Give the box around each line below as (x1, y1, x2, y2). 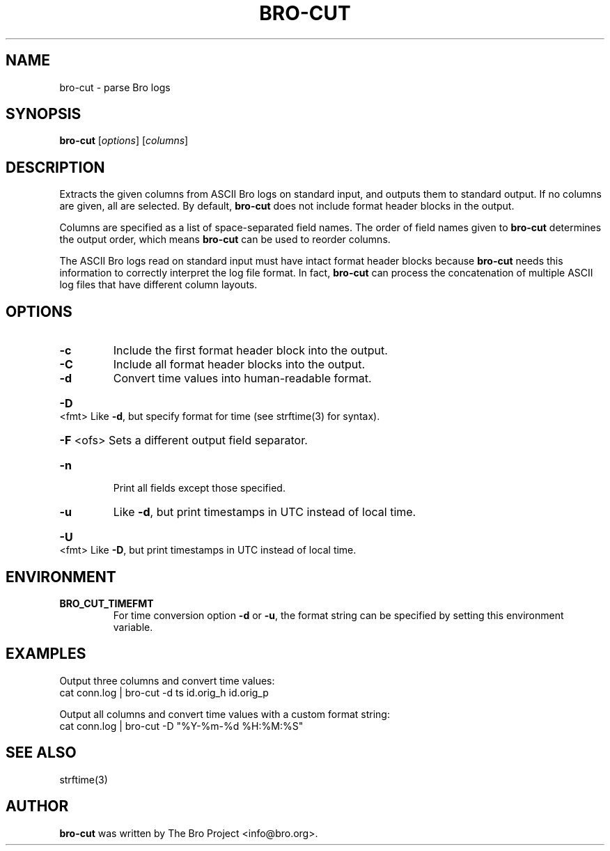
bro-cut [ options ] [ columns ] (59, 134, 189, 147)
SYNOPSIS (6, 105, 81, 123)
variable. (113, 620, 153, 633)
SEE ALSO (6, 744, 77, 762)
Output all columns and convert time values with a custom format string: (59, 708, 390, 720)
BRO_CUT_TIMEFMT (59, 597, 154, 609)
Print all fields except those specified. (113, 482, 286, 494)
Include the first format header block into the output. (113, 343, 388, 358)
